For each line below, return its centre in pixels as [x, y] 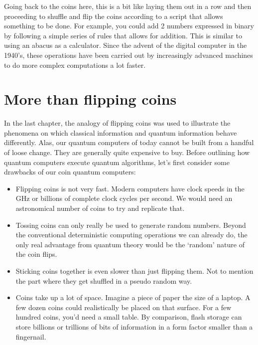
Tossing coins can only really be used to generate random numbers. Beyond [131, 225]
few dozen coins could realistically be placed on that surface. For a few [124, 307]
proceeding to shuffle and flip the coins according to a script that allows [114, 16]
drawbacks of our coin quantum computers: [70, 172]
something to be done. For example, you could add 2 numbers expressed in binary [129, 26]
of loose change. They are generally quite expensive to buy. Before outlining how [127, 152]
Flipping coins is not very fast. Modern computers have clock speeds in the [130, 188]
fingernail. [31, 336]
